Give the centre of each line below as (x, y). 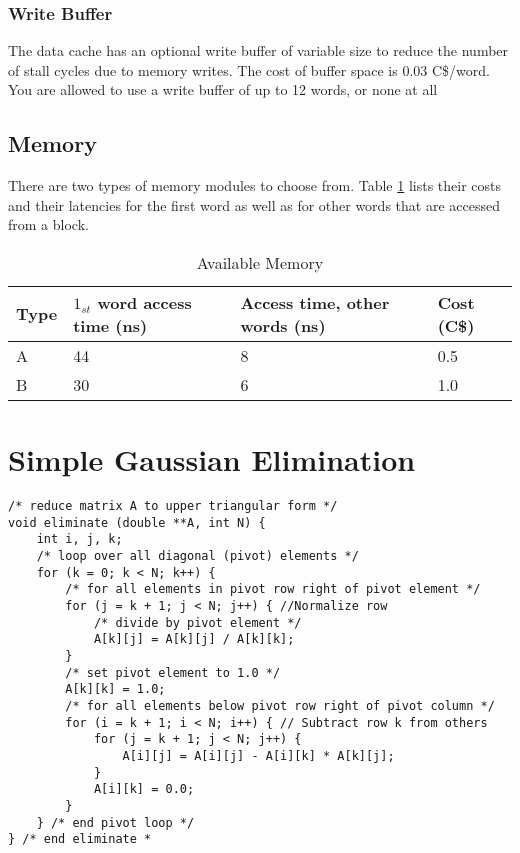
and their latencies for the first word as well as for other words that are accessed (254, 204)
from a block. (48, 224)
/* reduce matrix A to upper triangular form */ (173, 506)
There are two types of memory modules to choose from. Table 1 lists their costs (254, 185)
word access (144, 302)
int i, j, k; (79, 539)
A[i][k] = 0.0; (144, 789)
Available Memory (260, 262)
